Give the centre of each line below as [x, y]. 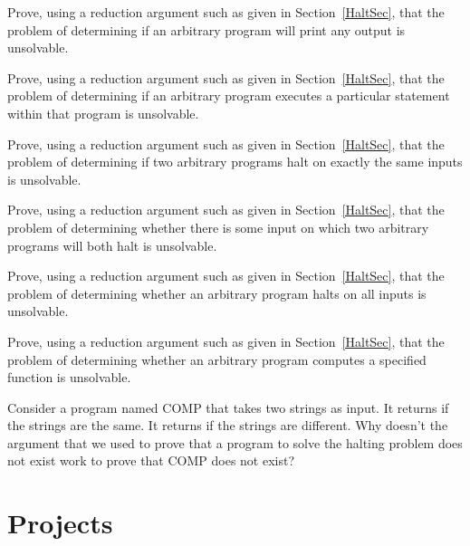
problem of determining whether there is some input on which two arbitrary [218, 227]
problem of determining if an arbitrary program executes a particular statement [229, 96]
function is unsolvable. [69, 377]
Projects [60, 523]
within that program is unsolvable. [103, 113]
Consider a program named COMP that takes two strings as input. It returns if [228, 407]
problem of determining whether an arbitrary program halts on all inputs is [217, 293]
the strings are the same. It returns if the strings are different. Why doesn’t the [228, 425]
